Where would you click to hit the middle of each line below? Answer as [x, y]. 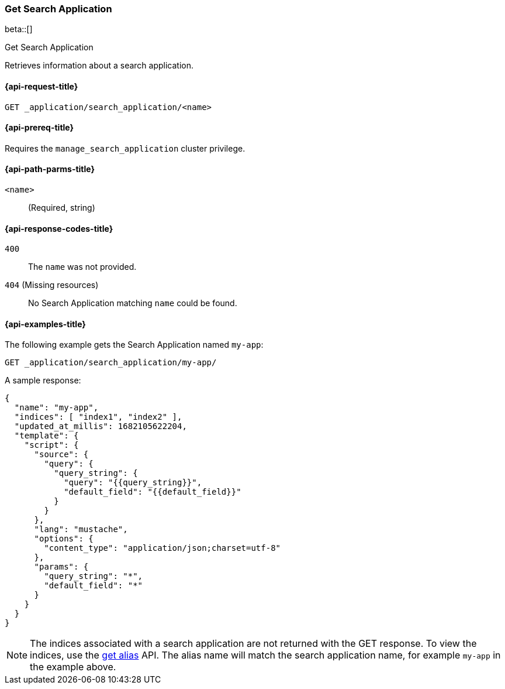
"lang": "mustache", [81, 529]
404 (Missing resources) [52, 285]
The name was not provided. [82, 267]
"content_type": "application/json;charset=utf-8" [162, 548]
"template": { [46, 436]
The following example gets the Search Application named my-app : [134, 345]
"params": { [61, 567]
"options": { [64, 539]
